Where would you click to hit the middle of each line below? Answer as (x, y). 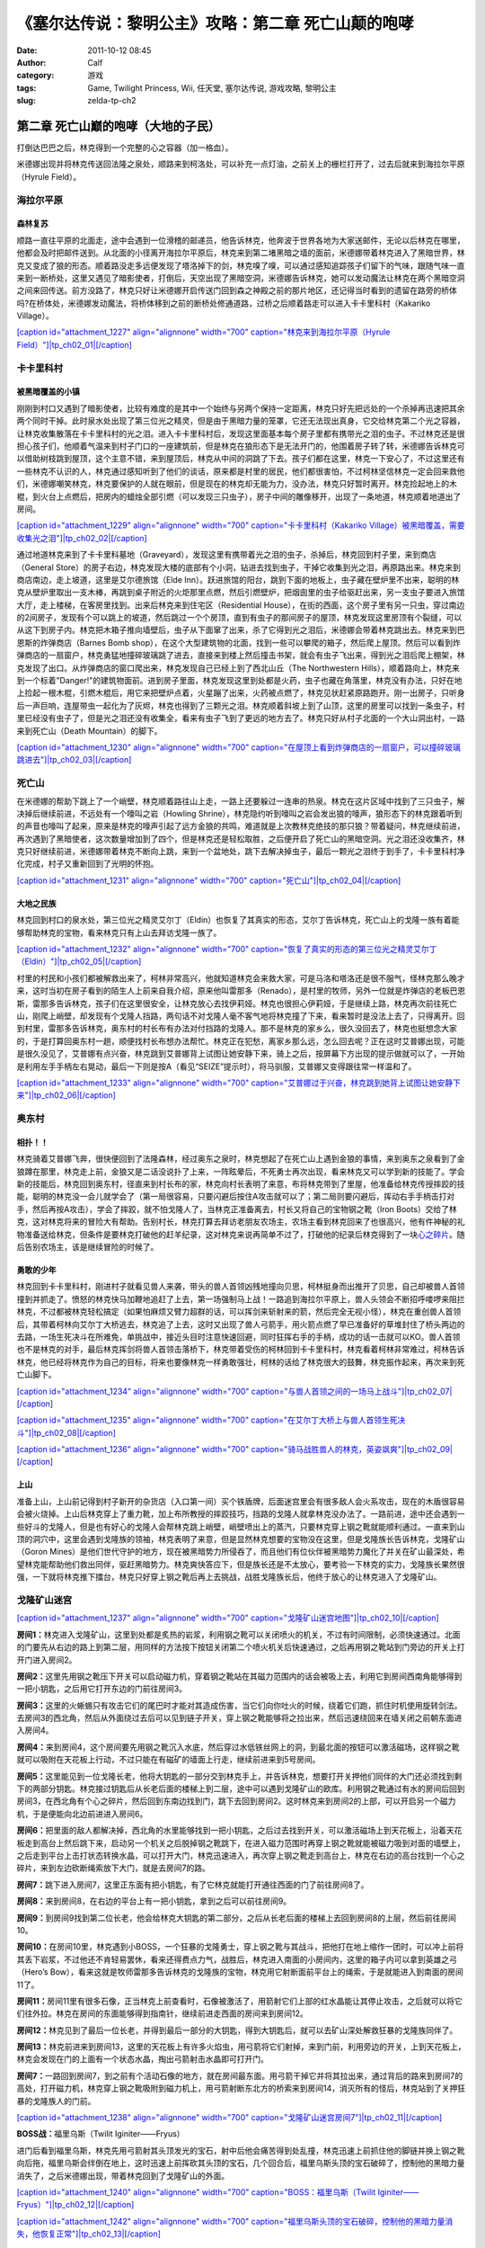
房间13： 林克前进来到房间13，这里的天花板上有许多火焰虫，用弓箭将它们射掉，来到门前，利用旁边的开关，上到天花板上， (241, 2047)
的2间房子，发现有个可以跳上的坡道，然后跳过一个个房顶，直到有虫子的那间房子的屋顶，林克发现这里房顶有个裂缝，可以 (239, 618)
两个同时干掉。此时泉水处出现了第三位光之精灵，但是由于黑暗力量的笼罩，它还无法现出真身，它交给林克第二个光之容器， (241, 421)
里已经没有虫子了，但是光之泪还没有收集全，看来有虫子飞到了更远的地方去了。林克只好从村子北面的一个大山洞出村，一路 (241, 718)
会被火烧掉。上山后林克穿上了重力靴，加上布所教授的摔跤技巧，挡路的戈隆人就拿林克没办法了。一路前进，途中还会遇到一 (241, 1514)
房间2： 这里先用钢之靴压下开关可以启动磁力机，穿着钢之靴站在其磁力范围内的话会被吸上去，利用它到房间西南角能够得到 (239, 1676)
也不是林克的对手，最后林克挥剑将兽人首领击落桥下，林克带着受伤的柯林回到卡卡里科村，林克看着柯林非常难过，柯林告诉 (241, 1350)
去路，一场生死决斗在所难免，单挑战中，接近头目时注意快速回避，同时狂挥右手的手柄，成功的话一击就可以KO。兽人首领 (238, 1336)
